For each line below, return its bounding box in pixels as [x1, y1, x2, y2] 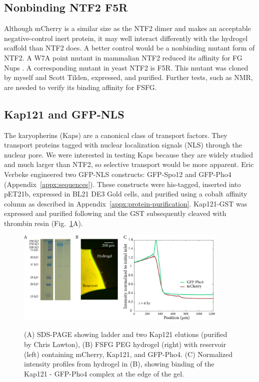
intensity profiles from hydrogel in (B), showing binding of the [24, 358, 214, 369]
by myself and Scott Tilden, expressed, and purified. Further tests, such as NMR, [4, 72, 253, 82]
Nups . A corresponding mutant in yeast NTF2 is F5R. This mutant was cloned [4, 62, 248, 72]
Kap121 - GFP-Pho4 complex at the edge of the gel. [24, 368, 184, 378]
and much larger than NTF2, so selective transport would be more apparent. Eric [4, 159, 254, 169]
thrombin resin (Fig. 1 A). [4, 217, 83, 228]
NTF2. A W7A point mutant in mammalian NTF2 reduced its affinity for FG [4, 52, 242, 62]
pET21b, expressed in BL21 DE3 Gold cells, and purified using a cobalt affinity [4, 188, 247, 199]
